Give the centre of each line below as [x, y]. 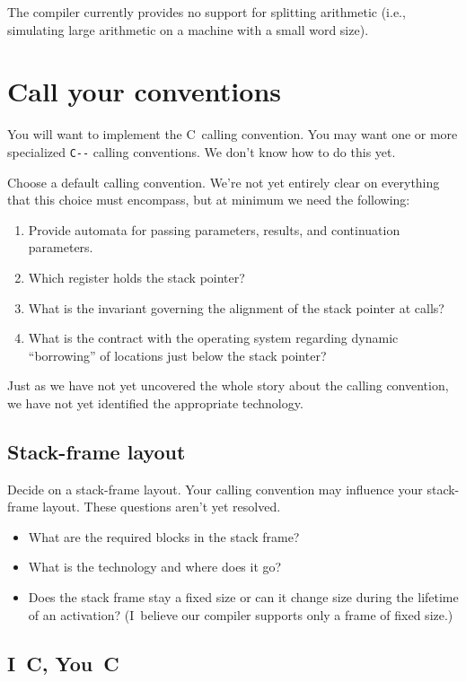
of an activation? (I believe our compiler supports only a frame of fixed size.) [241, 614]
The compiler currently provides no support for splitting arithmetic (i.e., [207, 12]
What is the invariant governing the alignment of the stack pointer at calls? [236, 307]
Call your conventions [145, 91]
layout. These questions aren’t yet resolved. [162, 507]
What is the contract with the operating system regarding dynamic [213, 338]
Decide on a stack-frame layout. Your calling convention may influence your [215, 489]
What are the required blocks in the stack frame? [164, 536]
